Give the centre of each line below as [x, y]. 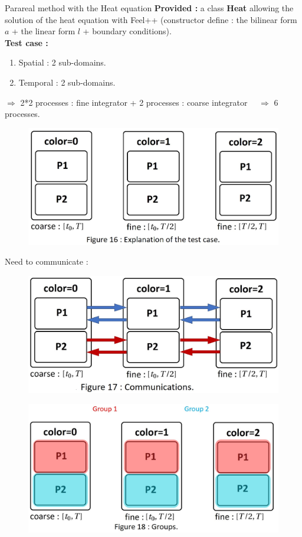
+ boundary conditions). [127, 31]
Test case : [27, 42]
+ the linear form [44, 31]
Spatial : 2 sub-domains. [62, 62]
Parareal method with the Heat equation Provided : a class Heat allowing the [149, 8]
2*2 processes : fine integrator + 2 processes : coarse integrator [134, 102]
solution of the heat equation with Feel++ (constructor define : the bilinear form [151, 19]
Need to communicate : [47, 261]
